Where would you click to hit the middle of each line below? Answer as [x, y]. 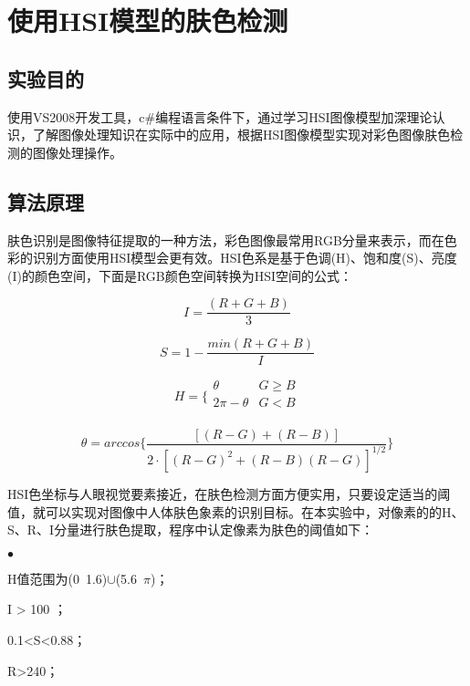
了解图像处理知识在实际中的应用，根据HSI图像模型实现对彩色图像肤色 [241, 135]
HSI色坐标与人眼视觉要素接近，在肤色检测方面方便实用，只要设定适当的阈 [229, 493]
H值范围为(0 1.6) [57, 578]
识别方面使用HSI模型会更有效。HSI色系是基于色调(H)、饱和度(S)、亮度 [245, 258]
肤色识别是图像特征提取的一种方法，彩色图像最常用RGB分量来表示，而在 [226, 239]
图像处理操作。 [77, 152]
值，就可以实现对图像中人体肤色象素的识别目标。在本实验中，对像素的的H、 [236, 511]
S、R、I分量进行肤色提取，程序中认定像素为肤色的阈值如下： [191, 530]
